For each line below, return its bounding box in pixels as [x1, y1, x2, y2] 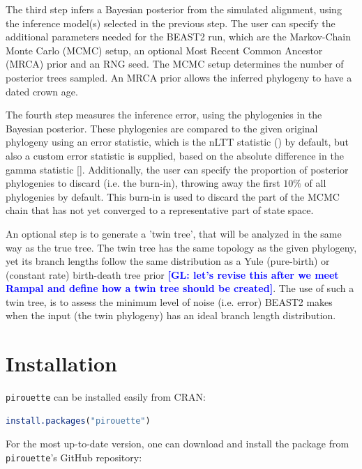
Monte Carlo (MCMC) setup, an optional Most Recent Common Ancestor [6, 43, 323, 57]
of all [304, 176, 326, 190]
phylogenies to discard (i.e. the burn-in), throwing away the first [6, 176, 280, 190]
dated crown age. [6, 84, 78, 98]
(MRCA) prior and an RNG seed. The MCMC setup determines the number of [6, 56, 344, 71]
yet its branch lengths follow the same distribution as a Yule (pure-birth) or [6, 254, 330, 268]
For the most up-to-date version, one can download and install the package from [6, 436, 349, 451]
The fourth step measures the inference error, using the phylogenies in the [6, 107, 322, 122]
